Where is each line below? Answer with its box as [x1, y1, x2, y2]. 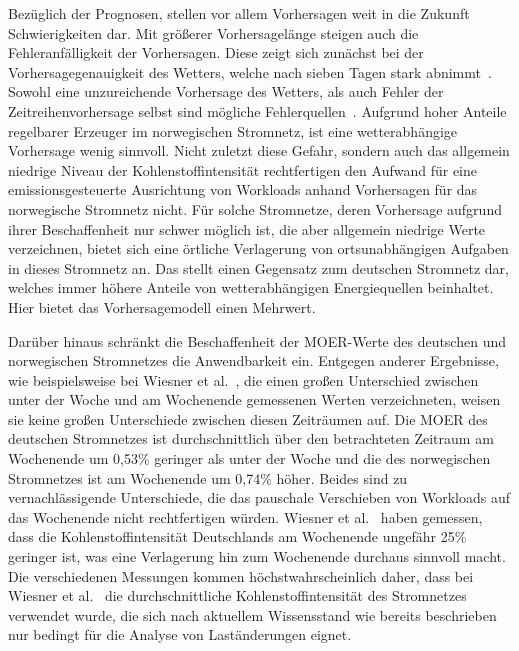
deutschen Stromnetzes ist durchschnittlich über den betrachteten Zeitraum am [8, 428, 494, 449]
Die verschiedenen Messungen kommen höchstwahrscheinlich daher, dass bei [8, 565, 474, 586]
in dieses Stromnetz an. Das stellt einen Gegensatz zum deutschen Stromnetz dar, [8, 257, 509, 278]
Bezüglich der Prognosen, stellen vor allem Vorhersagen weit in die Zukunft [8, 3, 470, 23]
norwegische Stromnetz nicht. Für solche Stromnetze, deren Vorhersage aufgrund [8, 198, 502, 219]
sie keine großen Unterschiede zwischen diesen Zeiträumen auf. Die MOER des [8, 408, 488, 429]
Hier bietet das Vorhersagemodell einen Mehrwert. [8, 296, 316, 317]
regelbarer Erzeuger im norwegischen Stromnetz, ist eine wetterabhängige [8, 120, 458, 141]
